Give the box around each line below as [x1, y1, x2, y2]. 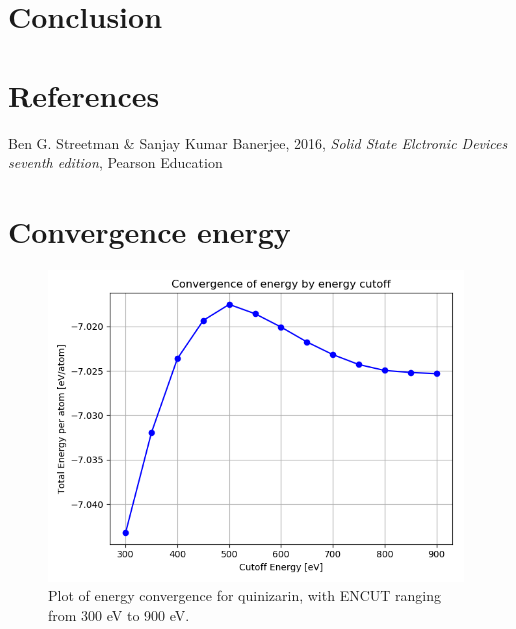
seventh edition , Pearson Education [8, 152, 223, 173]
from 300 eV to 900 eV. [48, 604, 190, 625]
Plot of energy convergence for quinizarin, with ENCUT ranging [48, 585, 442, 606]
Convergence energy [8, 210, 291, 251]
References [8, 74, 160, 115]
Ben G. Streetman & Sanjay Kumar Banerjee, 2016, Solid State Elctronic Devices [8, 132, 508, 153]
